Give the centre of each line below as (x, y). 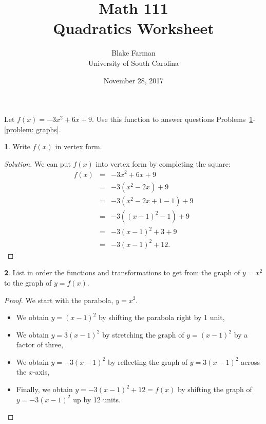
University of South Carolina (134, 63)
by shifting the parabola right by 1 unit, (161, 317)
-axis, (41, 372)
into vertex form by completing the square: (163, 163)
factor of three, (40, 344)
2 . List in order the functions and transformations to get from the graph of (122, 272)
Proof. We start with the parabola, (59, 300)
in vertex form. (79, 146)
